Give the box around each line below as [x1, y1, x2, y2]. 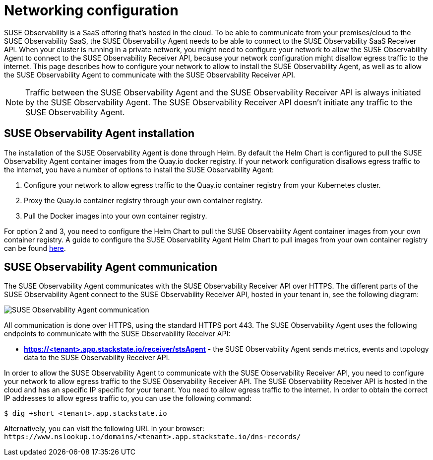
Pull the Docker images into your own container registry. [24, 211, 207, 220]
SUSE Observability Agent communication [4, 261, 218, 274]
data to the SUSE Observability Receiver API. [24, 353, 170, 362]
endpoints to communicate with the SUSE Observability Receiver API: [4, 329, 231, 338]
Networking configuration [4, 2, 179, 19]
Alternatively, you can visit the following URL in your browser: [4, 424, 204, 433]
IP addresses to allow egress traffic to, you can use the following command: [4, 394, 251, 403]
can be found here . [4, 243, 66, 252]
